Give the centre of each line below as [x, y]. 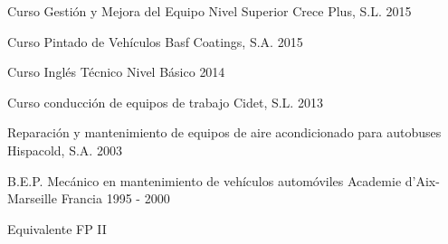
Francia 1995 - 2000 [115, 198]
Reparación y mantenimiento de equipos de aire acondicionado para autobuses [224, 132]
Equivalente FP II [57, 228]
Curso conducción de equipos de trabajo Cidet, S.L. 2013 [165, 102]
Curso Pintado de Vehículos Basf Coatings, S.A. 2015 [155, 41]
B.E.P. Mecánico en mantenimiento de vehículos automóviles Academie [205, 180]
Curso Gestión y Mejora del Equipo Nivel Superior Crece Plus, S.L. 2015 [210, 11]
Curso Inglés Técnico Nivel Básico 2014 [116, 72]
